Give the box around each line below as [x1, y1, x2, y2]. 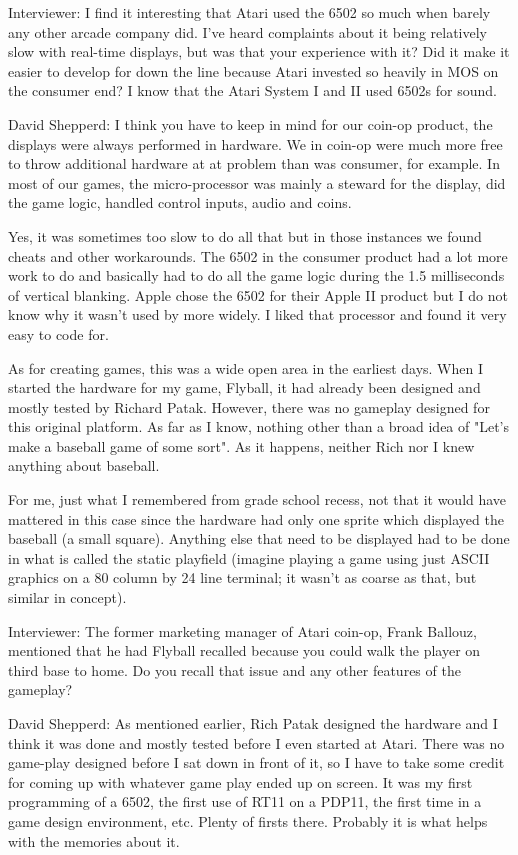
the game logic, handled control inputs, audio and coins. [8, 192, 352, 213]
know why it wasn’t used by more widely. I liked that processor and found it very [8, 304, 507, 325]
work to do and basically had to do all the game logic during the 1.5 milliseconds [8, 265, 505, 286]
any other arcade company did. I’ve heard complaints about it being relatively [8, 21, 487, 42]
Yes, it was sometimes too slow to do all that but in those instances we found [8, 225, 482, 246]
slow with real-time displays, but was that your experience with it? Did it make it [8, 41, 510, 62]
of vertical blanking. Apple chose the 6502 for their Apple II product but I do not [8, 284, 508, 305]
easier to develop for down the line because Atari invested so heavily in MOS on [8, 60, 499, 81]
